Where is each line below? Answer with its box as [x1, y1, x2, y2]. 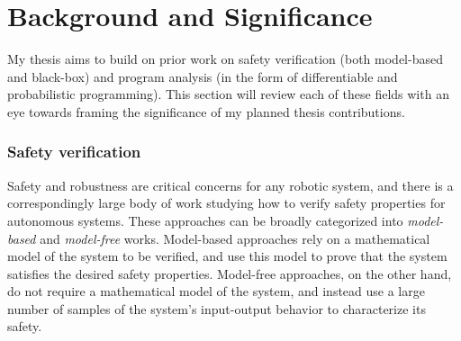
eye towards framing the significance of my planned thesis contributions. [7, 102, 405, 121]
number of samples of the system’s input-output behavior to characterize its [7, 299, 426, 318]
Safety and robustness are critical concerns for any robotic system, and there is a [7, 175, 454, 194]
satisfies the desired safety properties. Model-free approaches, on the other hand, [7, 264, 452, 283]
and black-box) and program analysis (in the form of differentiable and [7, 67, 398, 85]
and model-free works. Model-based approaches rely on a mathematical [40, 229, 430, 247]
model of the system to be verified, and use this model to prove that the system [7, 247, 447, 265]
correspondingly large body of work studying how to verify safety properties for [7, 193, 446, 212]
